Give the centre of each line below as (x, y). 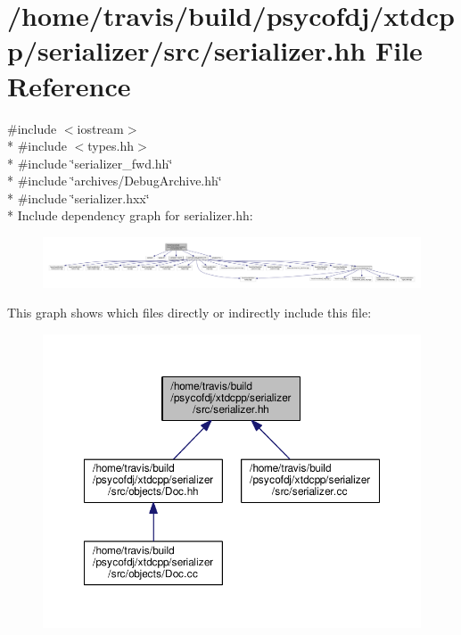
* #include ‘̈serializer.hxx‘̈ (78, 198)
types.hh (111, 146)
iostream (100, 128)
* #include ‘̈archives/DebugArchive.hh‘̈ (115, 181)
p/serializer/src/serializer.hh (187, 50)
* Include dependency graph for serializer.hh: (130, 215)
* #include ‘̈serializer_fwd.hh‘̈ (90, 163)
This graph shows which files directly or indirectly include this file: (189, 313)
